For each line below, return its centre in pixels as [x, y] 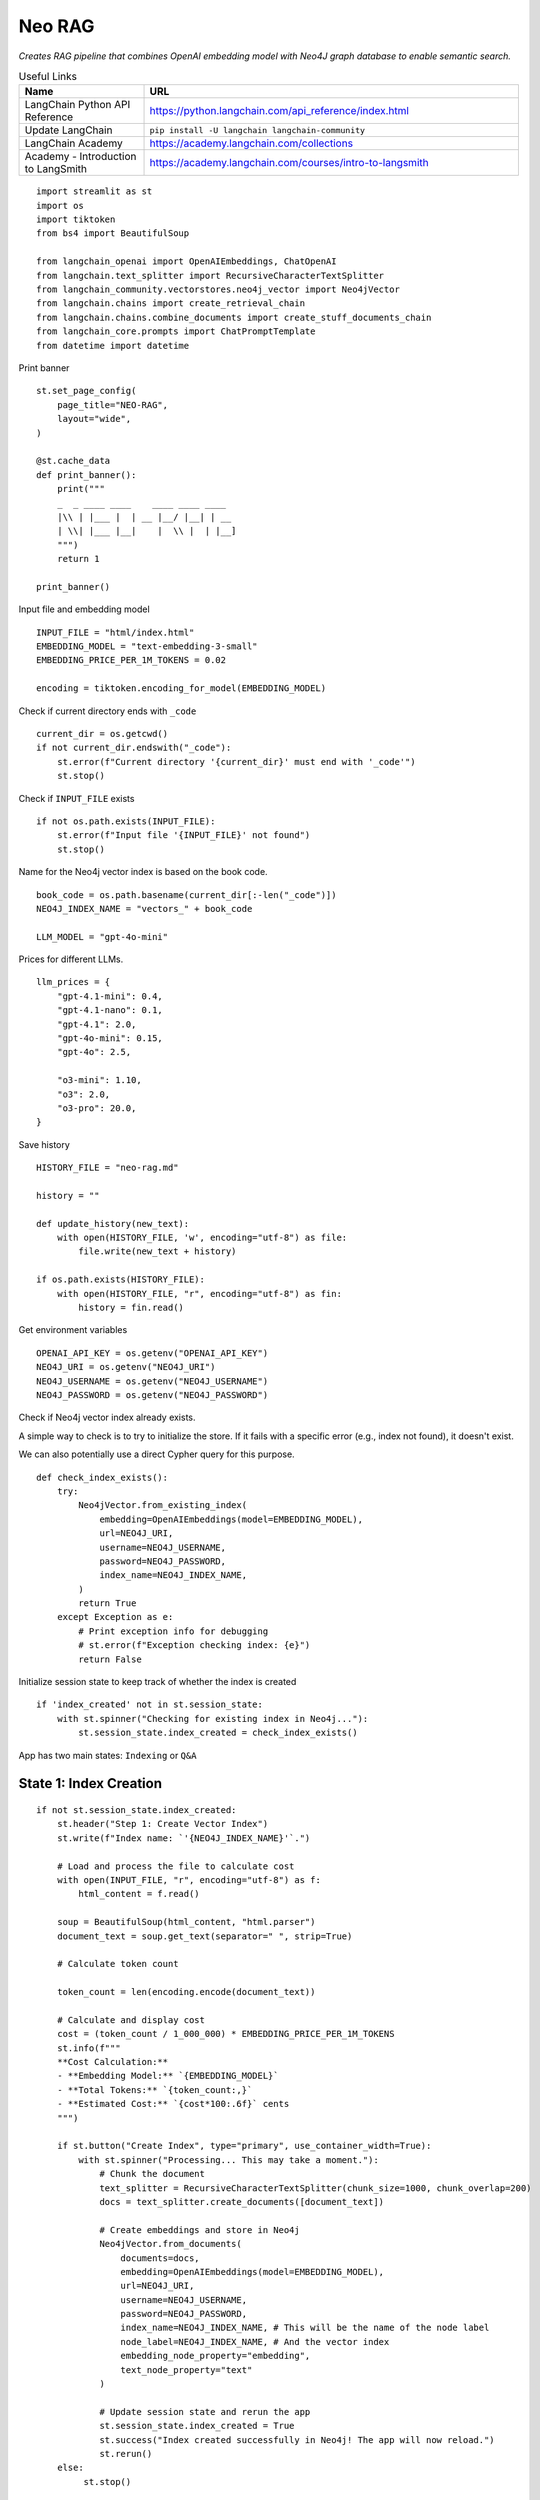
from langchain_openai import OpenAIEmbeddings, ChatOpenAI [186, 261]
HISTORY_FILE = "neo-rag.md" [107, 1168]
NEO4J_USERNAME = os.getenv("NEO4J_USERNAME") [152, 1381]
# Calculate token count [117, 1964]
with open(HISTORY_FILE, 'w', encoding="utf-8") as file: [202, 1238]
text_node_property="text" [186, 2369]
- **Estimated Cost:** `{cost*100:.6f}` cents [173, 2104]
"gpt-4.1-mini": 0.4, [110, 996]
